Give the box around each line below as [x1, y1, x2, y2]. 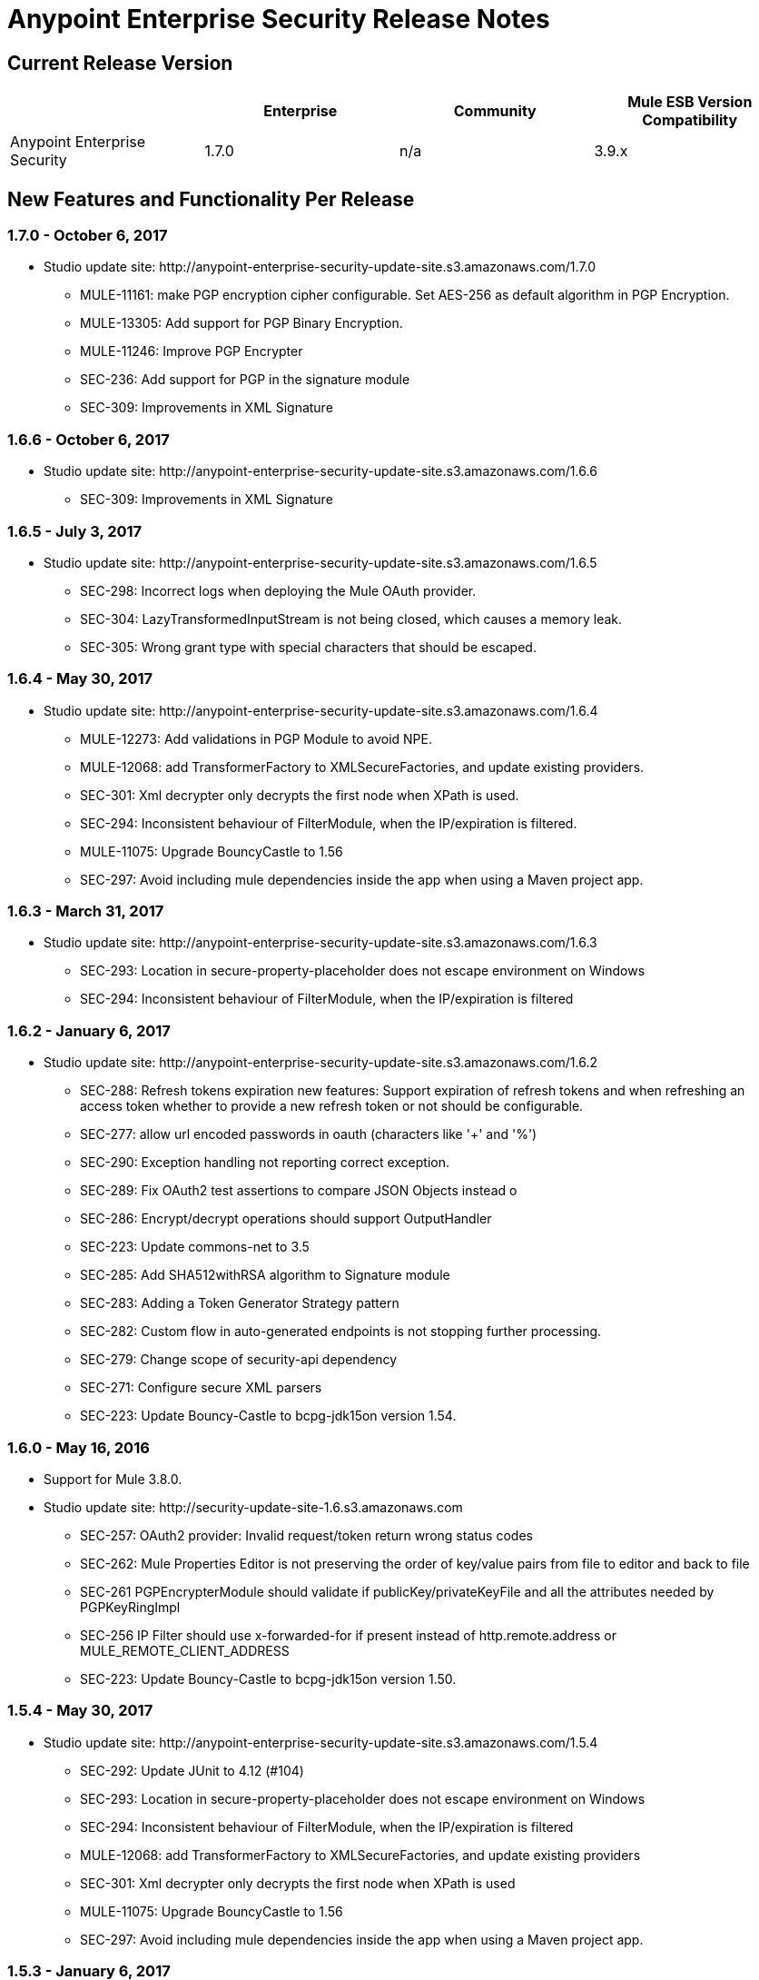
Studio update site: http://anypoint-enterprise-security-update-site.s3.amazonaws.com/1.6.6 [44, 463, 597, 480]
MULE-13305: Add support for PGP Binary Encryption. [80, 315, 403, 332]
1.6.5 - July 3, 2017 [7, 521, 143, 540]
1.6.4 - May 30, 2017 [7, 669, 153, 688]
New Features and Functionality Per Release [7, 187, 415, 211]
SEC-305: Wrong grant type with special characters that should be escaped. [80, 639, 537, 655]
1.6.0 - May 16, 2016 [7, 1438, 150, 1457]
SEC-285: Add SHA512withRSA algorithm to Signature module [80, 1267, 450, 1283]
